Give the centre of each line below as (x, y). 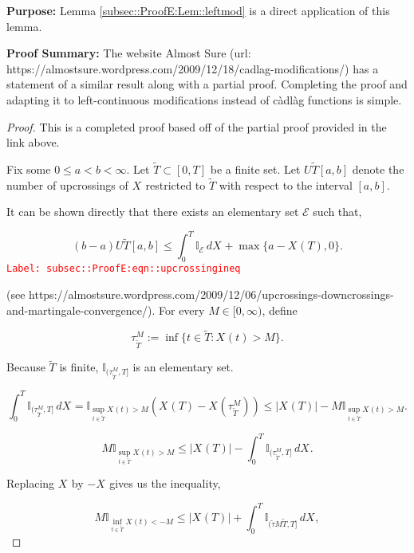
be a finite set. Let (255, 169)
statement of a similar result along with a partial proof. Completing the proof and (207, 84)
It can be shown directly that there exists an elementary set (153, 212)
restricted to (175, 184)
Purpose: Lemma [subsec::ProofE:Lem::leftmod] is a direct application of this (198, 10)
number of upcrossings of (67, 184)
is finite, (79, 367)
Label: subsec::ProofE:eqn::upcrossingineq (124, 269)
